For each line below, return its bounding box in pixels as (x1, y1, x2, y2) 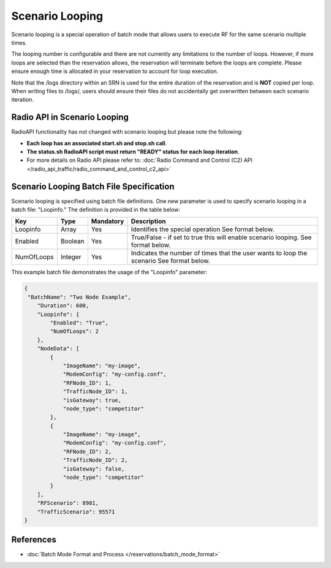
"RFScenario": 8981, (37, 500, 99, 507)
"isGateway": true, (63, 396, 122, 404)
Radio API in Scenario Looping (11, 112, 129, 123)
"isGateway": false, (63, 465, 125, 472)
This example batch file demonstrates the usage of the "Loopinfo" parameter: (11, 269, 208, 276)
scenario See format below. (131, 256, 211, 265)
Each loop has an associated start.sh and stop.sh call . (26, 139, 167, 147)
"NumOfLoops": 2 (50, 328, 99, 335)
